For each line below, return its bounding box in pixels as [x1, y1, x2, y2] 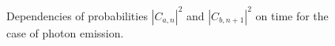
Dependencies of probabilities [6, 7, 148, 23]
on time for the [255, 7, 329, 23]
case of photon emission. [6, 24, 124, 41]
